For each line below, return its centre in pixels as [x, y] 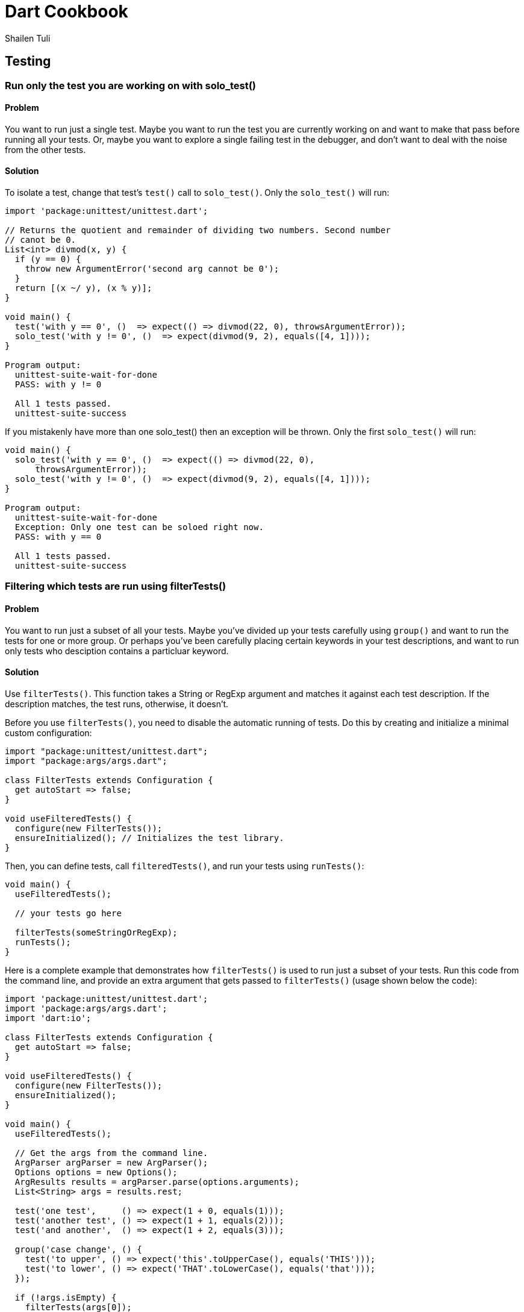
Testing [28, 61]
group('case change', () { [78, 1249]
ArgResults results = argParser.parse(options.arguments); [157, 1182]
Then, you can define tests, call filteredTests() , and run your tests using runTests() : [185, 866]
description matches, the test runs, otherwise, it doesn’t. [117, 704]
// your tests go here [68, 913]
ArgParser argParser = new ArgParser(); [111, 1162]
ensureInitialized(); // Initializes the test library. [149, 838]
